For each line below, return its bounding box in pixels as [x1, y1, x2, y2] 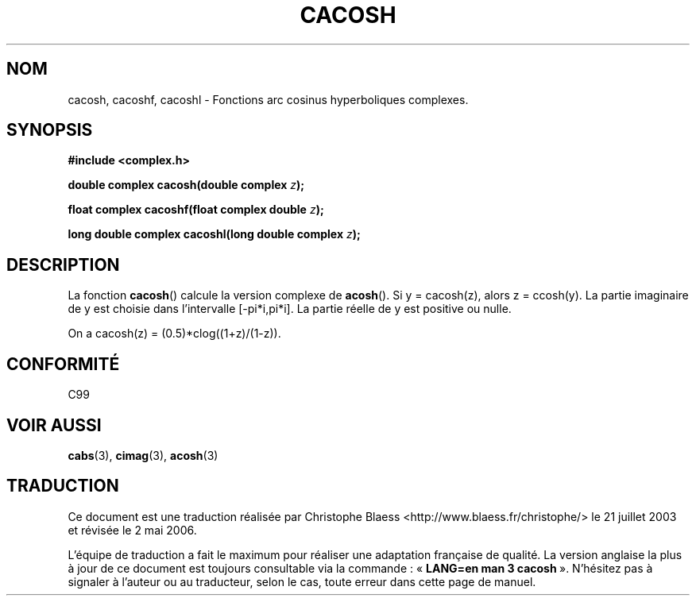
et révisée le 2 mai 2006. [68, 523, 197, 537]
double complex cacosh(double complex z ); [68, 178, 305, 192]
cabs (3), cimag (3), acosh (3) [68, 448, 218, 462]
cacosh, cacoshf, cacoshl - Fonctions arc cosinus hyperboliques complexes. [68, 92, 469, 106]
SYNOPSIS [6, 120, 93, 141]
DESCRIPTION [6, 254, 120, 275]
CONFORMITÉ [6, 353, 120, 374]
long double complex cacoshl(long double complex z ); [68, 227, 361, 241]
